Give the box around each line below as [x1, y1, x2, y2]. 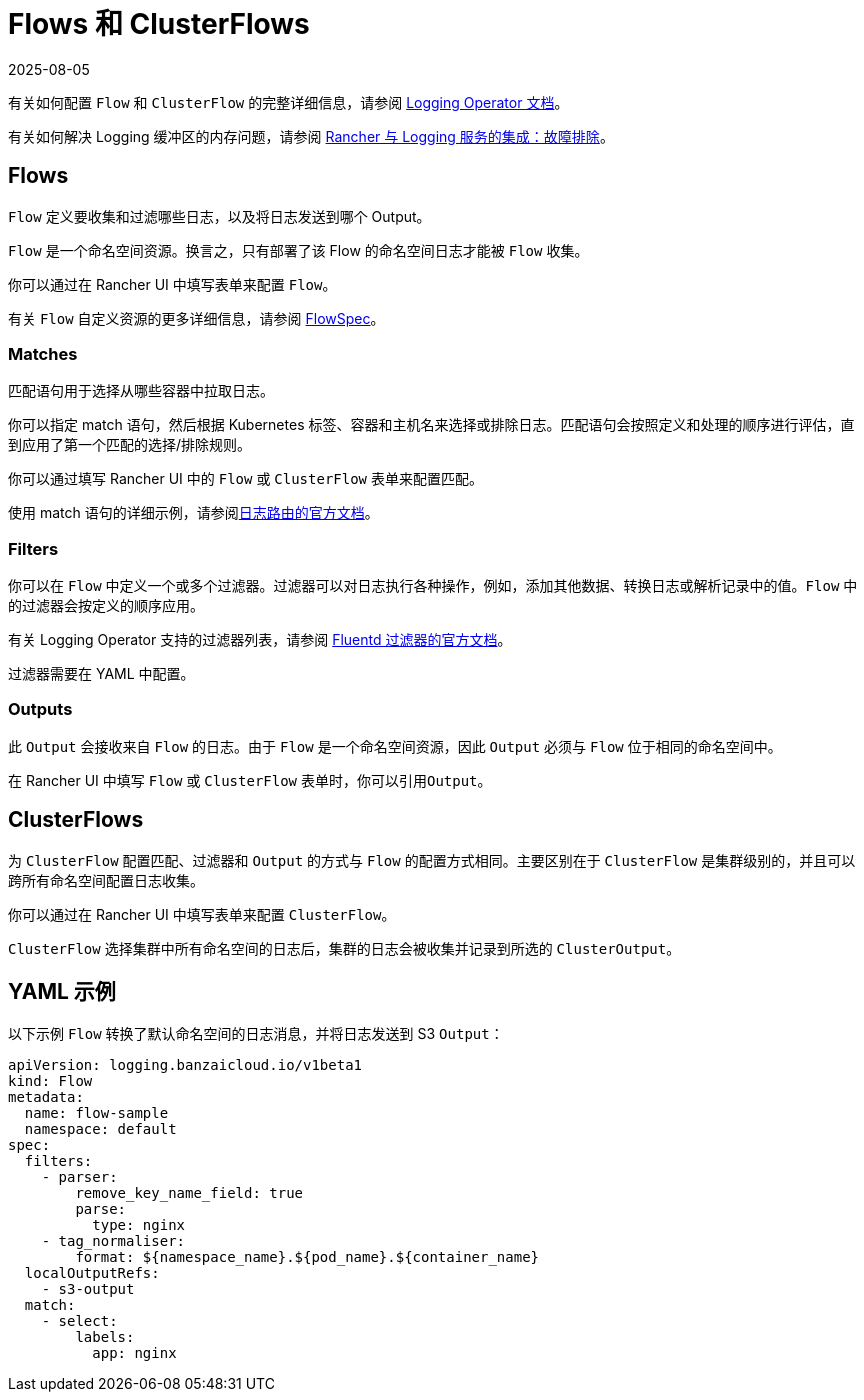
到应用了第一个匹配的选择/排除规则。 [8, 436, 252, 454]
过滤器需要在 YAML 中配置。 [8, 665, 195, 683]
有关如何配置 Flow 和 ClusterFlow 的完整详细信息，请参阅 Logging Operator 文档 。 [8, 93, 569, 111]
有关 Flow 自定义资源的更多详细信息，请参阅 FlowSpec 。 [8, 309, 385, 327]
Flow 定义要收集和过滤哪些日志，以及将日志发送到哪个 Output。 [8, 207, 431, 225]
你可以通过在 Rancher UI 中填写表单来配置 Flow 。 [8, 275, 337, 293]
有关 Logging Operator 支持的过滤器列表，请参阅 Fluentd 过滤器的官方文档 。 [8, 631, 512, 649]
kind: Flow [8, 1072, 93, 1089]
